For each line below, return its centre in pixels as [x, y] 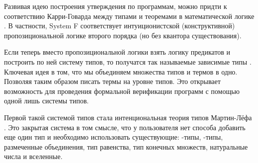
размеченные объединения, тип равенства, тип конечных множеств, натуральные [126, 146]
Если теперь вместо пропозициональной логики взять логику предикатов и [117, 52]
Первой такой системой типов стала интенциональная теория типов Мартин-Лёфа [128, 117]
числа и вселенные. [33, 156]
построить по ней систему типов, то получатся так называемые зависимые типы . [128, 61]
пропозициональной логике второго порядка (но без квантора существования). [123, 35]
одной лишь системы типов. [46, 101]
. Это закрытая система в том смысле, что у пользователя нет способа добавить [125, 127]
